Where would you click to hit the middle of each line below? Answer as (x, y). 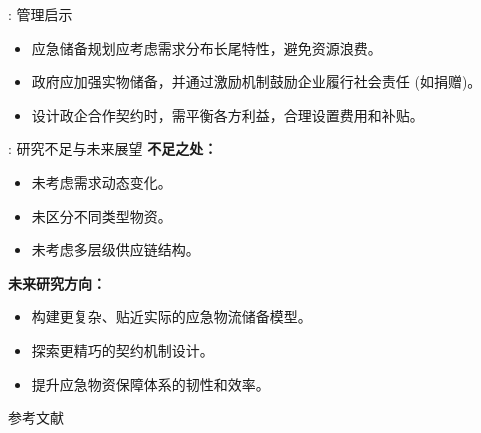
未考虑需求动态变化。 (101, 181)
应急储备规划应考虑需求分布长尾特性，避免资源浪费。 (206, 47)
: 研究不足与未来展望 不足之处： (113, 148)
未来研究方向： (57, 282)
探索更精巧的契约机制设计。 (122, 349)
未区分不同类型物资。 (101, 215)
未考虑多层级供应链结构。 (115, 249)
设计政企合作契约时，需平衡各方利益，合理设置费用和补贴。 (227, 114)
